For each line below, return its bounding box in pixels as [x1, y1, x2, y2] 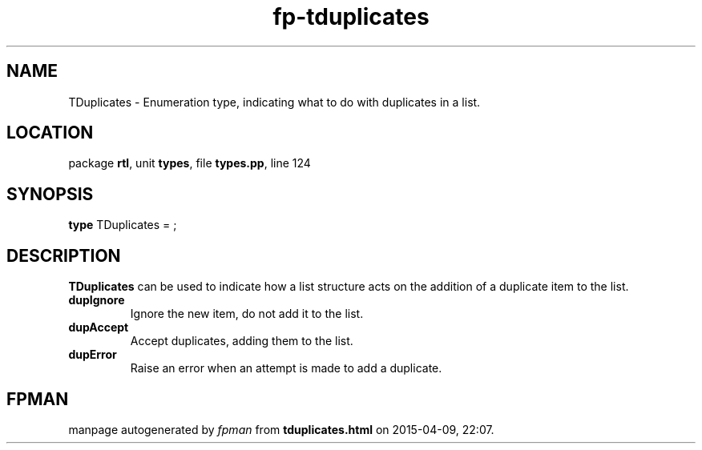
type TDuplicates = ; [68, 218, 177, 232]
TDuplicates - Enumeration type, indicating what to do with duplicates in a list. [68, 94, 481, 109]
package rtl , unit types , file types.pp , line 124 [68, 156, 311, 171]
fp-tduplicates [272, 3, 430, 30]
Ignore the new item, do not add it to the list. [130, 307, 364, 321]
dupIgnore [68, 293, 125, 307]
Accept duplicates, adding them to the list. [130, 334, 353, 348]
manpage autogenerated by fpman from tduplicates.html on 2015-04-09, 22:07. [68, 422, 494, 436]
